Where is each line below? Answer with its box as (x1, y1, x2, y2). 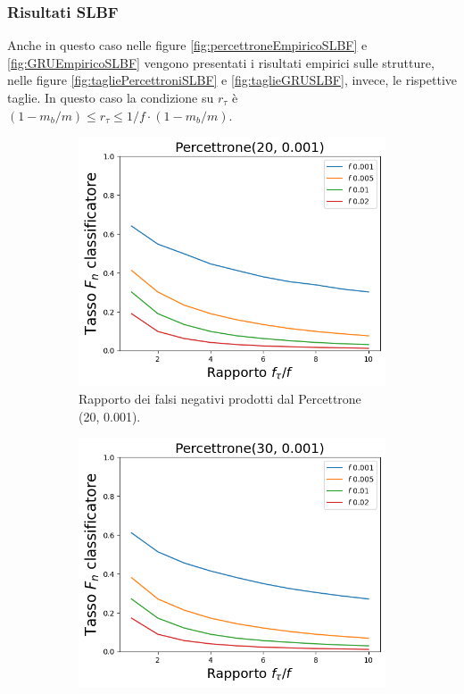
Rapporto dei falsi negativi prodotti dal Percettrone (79, 389, 361, 407)
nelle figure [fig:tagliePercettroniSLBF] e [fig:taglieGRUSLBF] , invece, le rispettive (7, 71, 457, 89)
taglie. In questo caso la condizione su (7, 88, 214, 106)
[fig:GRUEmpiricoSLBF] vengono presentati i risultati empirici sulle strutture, (7, 53, 435, 71)
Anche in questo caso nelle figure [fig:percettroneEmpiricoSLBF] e (7, 36, 368, 54)
